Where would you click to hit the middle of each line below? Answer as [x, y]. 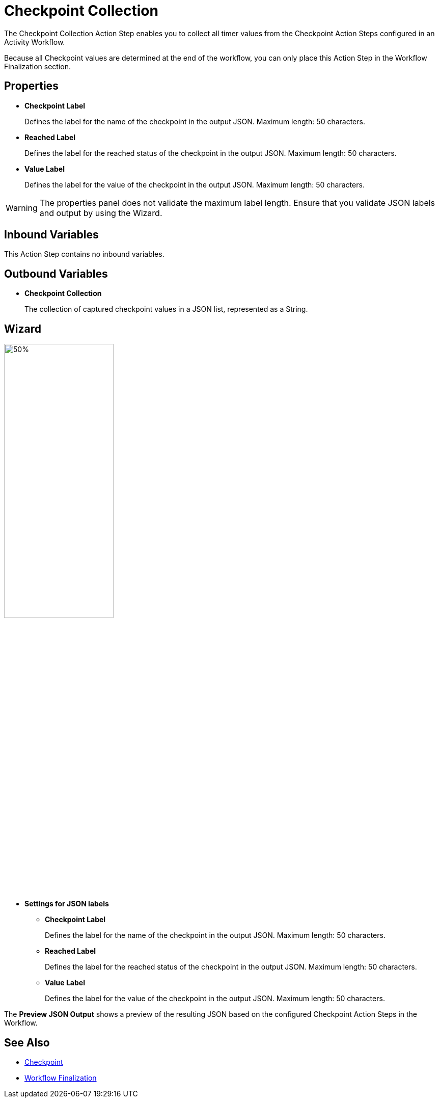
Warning [22, 208]
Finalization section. [37, 66]
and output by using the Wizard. [101, 213]
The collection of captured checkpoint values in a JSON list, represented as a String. [166, 309]
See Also [27, 1042]
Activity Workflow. [35, 42]
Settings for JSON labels [67, 904]
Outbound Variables [56, 274]
